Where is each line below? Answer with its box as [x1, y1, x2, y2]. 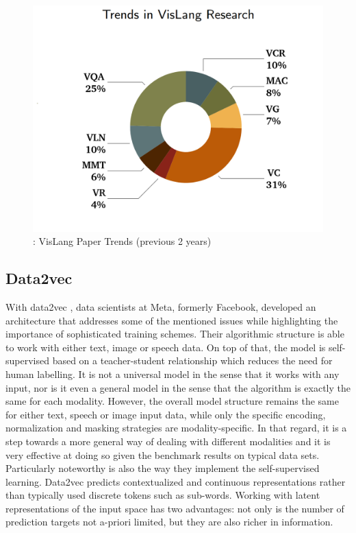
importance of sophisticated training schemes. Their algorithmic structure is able [5, 327, 344, 341]
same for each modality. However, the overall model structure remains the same [5, 394, 339, 408]
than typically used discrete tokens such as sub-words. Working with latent [5, 488, 320, 502]
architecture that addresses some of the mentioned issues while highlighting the [5, 313, 338, 327]
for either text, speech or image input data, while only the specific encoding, [5, 407, 326, 421]
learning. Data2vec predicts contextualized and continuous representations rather [5, 474, 346, 488]
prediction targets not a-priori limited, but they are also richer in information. [5, 514, 333, 529]
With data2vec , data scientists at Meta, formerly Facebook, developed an [5, 299, 316, 313]
